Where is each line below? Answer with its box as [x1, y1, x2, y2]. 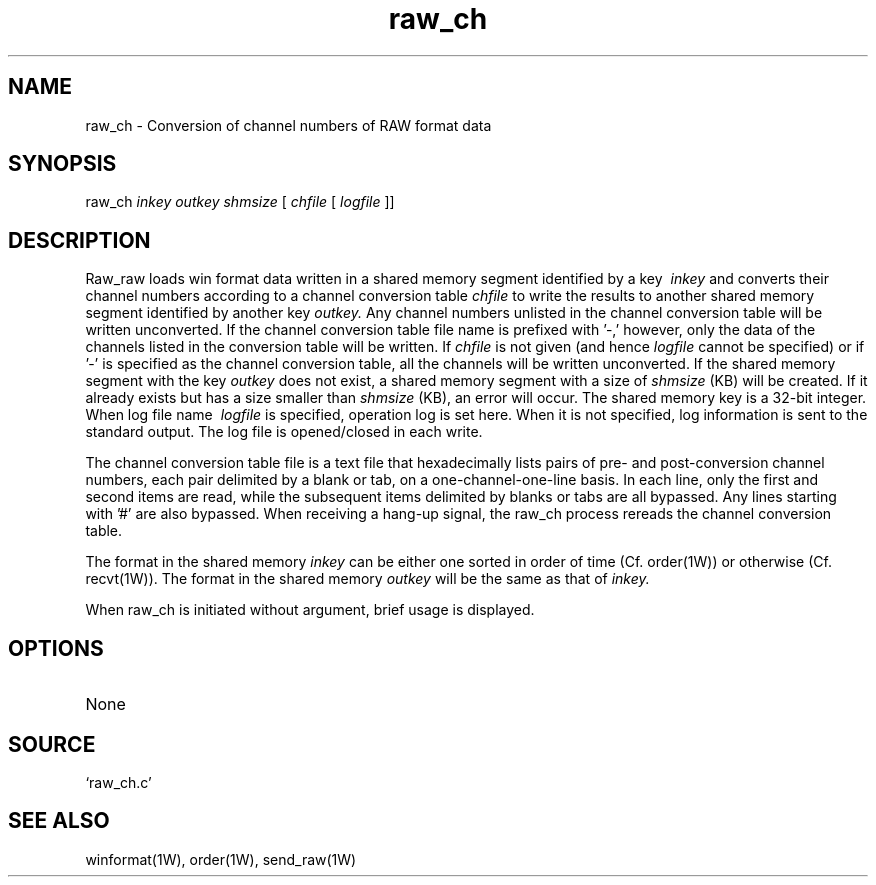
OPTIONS [8, 635, 104, 661]
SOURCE [8, 731, 96, 757]
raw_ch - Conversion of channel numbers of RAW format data [85, 116, 492, 134]
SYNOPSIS [8, 151, 117, 177]
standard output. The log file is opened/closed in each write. [85, 423, 483, 441]
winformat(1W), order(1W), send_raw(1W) [85, 850, 357, 868]
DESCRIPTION [8, 227, 151, 253]
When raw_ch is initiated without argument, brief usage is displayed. [85, 601, 535, 619]
